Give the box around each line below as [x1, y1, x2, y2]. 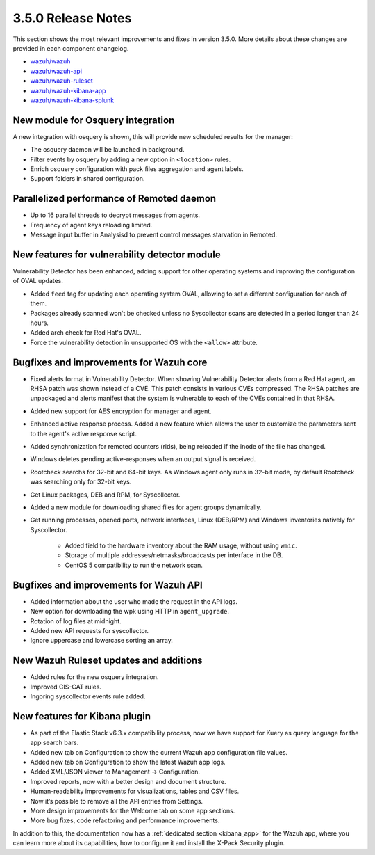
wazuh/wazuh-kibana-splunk [30, 96, 115, 104]
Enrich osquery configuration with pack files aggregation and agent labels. [30, 164, 244, 173]
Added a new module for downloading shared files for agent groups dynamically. [30, 503, 262, 511]
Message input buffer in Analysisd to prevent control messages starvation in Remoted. [30, 230, 278, 239]
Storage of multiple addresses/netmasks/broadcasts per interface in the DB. [65, 551, 283, 559]
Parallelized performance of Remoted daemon [12, 193, 217, 205]
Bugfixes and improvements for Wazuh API [12, 579, 203, 591]
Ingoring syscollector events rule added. [30, 692, 146, 701]
